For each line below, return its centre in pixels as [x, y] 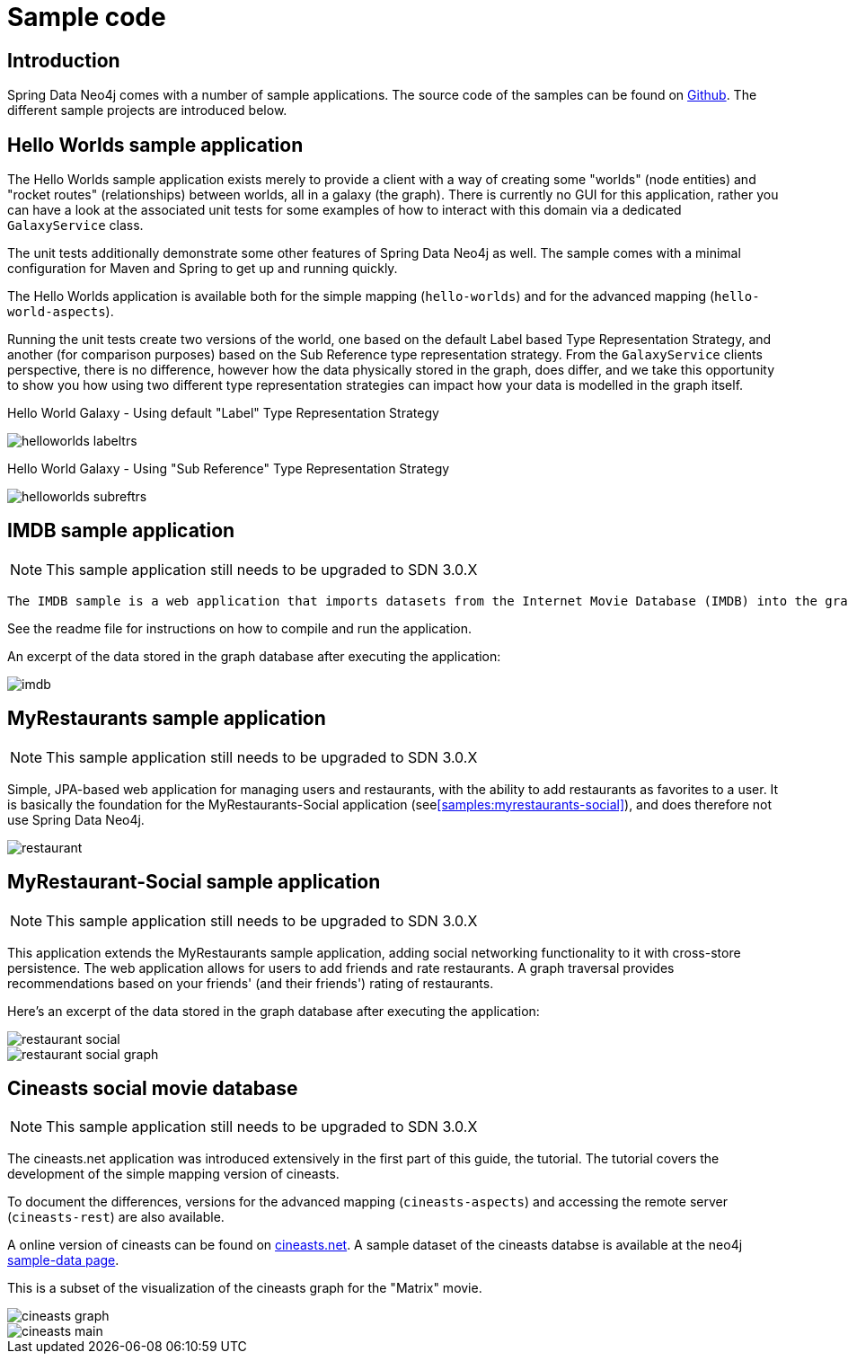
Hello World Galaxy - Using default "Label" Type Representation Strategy [223, 413]
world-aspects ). [61, 312]
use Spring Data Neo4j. [76, 819]
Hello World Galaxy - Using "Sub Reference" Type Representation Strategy [229, 469]
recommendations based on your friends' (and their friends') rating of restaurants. [251, 983]
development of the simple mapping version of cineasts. [173, 1174]
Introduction [64, 60]
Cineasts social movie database [153, 1088]
